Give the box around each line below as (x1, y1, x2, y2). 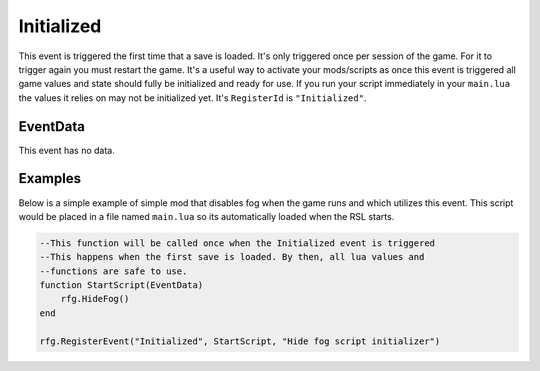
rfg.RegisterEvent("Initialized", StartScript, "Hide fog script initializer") (39, 335, 441, 347)
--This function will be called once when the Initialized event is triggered (39, 237, 435, 249)
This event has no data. (18, 144, 115, 156)
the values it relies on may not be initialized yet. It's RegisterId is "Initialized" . (18, 91, 367, 104)
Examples (18, 170, 82, 187)
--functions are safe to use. (39, 265, 188, 277)
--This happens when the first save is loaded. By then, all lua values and (39, 251, 425, 263)
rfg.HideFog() (60, 293, 130, 305)
